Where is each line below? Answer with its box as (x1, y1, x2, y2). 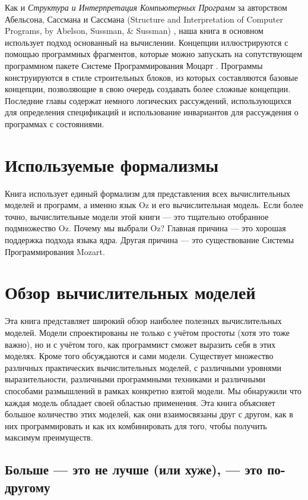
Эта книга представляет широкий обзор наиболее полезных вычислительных (5, 315, 282, 327)
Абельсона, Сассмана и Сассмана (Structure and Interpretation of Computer (5, 12, 283, 25)
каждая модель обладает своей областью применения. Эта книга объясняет (5, 396, 275, 408)
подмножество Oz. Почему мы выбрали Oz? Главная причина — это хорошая (5, 222, 286, 234)
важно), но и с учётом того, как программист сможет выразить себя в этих (5, 338, 276, 350)
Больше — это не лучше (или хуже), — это (5, 460, 263, 479)
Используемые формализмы (5, 152, 219, 177)
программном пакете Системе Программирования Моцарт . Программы (5, 59, 263, 71)
